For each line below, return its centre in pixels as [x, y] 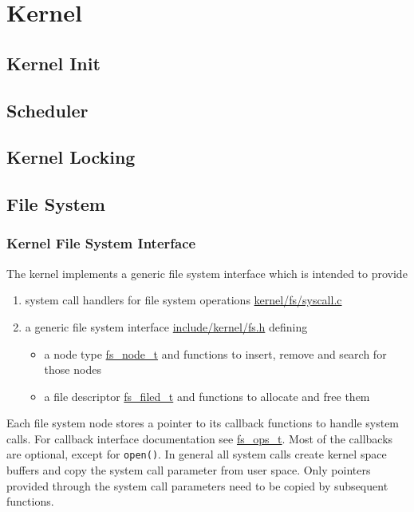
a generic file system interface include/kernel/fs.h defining [166, 326]
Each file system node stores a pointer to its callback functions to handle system [203, 423]
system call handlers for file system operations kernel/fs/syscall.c [183, 300]
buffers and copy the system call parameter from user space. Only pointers [189, 470]
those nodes [73, 369]
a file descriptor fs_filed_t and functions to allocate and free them [207, 396]
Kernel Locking [71, 157]
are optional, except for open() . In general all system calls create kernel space [197, 454]
